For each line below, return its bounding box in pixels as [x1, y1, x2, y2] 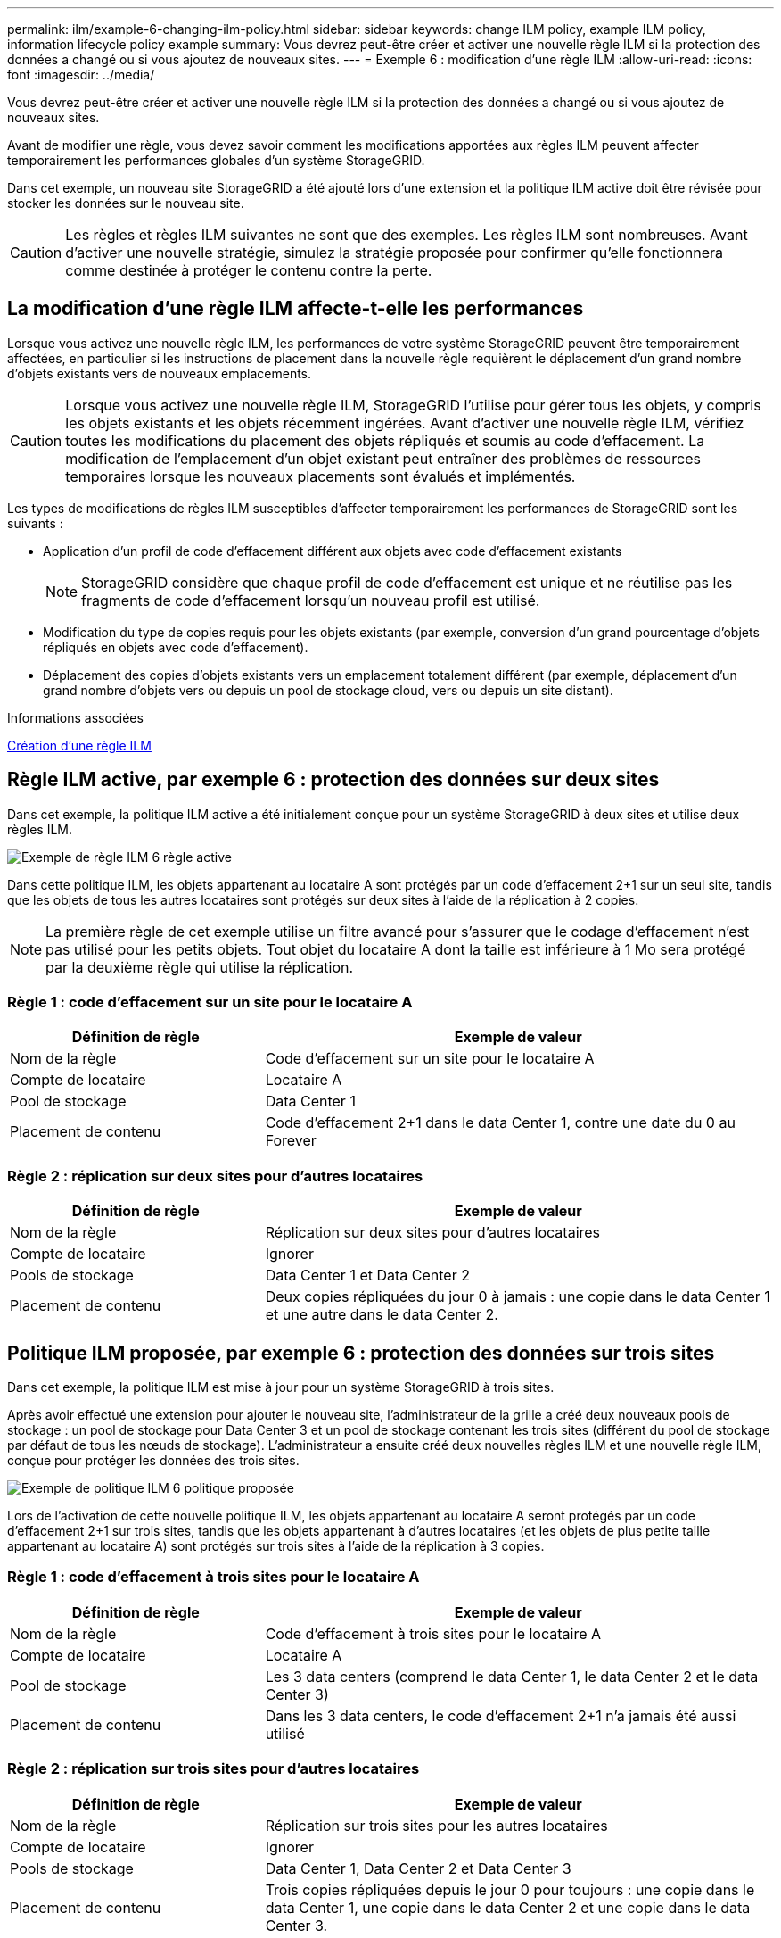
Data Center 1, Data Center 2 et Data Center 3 [265, 1859, 571, 1877]
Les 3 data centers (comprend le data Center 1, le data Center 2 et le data [265, 1667, 759, 1685]
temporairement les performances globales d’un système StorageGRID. [7, 153, 425, 168]
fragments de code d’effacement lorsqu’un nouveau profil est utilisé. [81, 591, 540, 609]
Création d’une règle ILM [7, 737, 152, 753]
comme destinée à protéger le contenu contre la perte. [65, 261, 432, 279]
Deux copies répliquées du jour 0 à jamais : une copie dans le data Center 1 [265, 1288, 770, 1306]
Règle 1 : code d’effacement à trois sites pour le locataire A [7, 1568, 420, 1586]
